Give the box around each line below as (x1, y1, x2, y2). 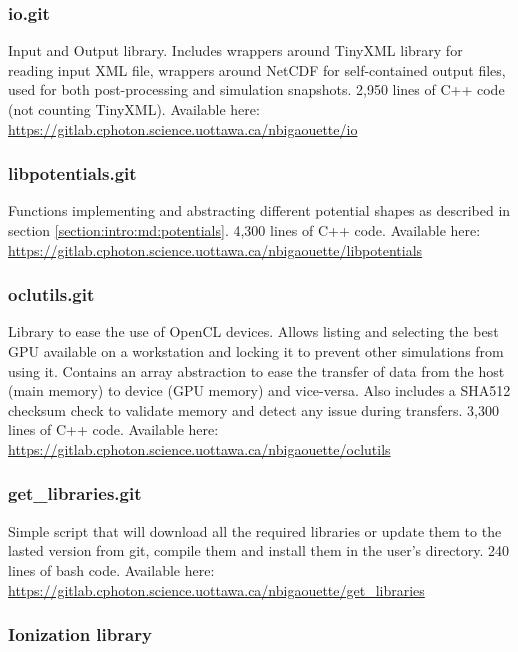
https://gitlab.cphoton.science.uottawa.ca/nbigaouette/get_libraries (8, 579, 425, 600)
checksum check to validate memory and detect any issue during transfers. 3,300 (8, 399, 499, 420)
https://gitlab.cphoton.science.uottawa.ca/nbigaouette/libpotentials (8, 239, 423, 260)
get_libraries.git (8, 481, 142, 506)
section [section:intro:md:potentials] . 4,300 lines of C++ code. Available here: (8, 220, 481, 240)
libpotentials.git (8, 161, 137, 186)
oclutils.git (8, 282, 95, 307)
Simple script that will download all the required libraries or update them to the (8, 520, 502, 541)
